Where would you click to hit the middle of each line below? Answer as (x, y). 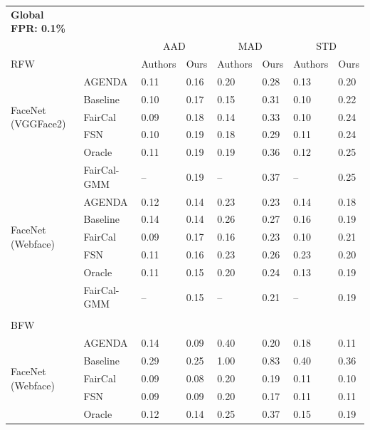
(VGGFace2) (38, 124)
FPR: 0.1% (38, 28)
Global (27, 14)
